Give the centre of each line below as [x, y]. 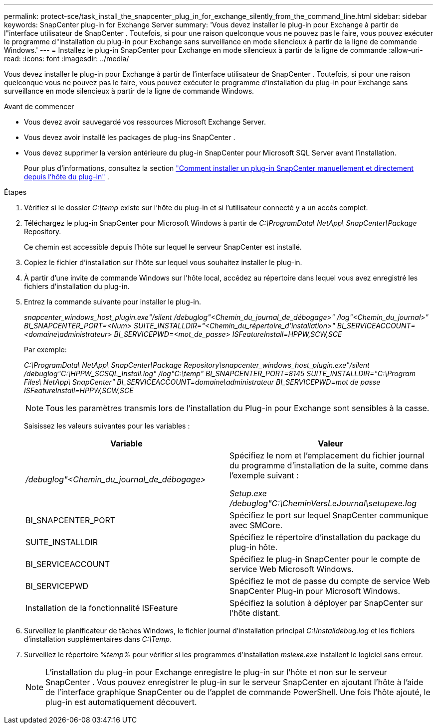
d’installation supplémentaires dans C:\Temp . [98, 639]
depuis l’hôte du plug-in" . [67, 177]
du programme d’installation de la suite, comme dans [329, 465]
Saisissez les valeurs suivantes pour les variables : [107, 426]
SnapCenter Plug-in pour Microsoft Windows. [315, 591]
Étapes [15, 192]
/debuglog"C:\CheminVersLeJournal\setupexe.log [323, 503]
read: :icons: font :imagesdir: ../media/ [67, 59]
